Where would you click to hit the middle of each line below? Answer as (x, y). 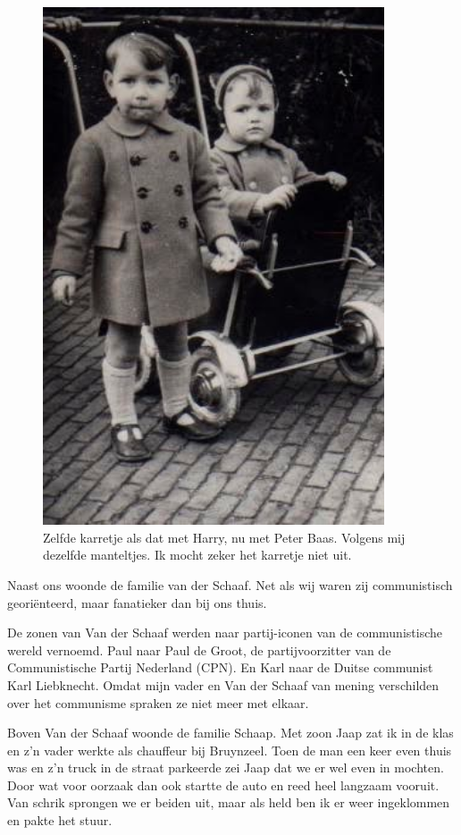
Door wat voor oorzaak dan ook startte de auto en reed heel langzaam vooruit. (223, 784)
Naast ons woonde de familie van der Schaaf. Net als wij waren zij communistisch (230, 584)
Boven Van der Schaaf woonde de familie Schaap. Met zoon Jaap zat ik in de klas (230, 733)
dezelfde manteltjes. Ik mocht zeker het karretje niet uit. (197, 555)
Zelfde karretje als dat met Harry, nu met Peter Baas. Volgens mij (224, 537)
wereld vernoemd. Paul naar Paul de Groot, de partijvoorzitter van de (199, 649)
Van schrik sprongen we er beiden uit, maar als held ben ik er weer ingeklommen (229, 802)
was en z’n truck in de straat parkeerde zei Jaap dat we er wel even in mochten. (226, 768)
